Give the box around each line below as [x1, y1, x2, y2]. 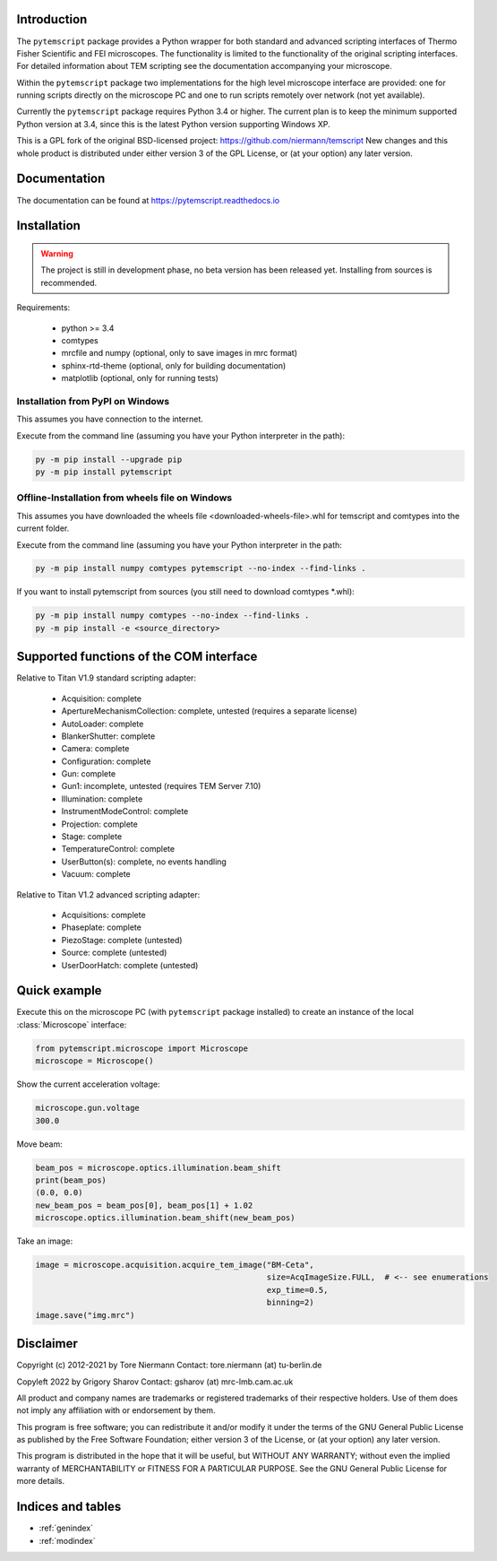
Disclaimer [16, 1336, 78, 1351]
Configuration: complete [61, 756, 151, 767]
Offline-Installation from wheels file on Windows [16, 491, 233, 504]
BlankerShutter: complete [61, 731, 156, 741]
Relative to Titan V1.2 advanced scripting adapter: [16, 889, 201, 900]
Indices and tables [16, 1499, 122, 1514]
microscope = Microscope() [35, 1056, 154, 1066]
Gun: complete [61, 768, 116, 779]
